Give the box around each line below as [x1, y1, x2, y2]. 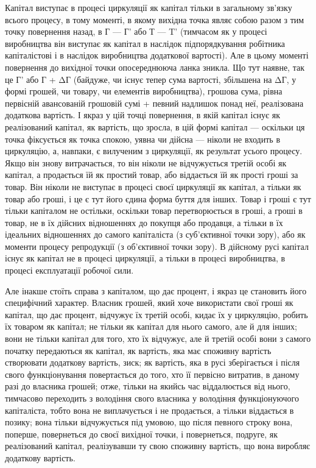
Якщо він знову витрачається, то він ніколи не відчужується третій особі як [5, 156, 287, 169]
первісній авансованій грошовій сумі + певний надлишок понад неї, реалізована [5, 96, 304, 109]
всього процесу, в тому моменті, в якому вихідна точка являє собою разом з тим [5, 13, 304, 26]
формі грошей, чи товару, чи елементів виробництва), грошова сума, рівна [5, 85, 283, 97]
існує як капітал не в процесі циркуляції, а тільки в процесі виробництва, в [5, 252, 286, 264]
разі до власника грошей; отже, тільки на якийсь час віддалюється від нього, [5, 380, 290, 392]
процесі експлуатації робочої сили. [5, 264, 134, 277]
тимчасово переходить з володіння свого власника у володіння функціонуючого [5, 392, 299, 404]
